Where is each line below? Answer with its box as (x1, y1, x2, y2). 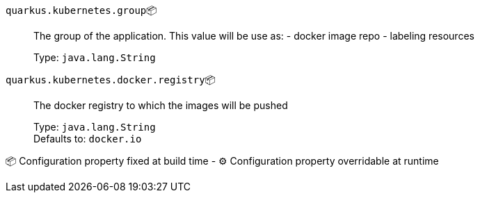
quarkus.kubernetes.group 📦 (6, 4, 157, 16)
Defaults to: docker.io (33, 133, 142, 145)
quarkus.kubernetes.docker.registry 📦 (6, 74, 216, 85)
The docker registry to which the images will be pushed (33, 99, 288, 111)
